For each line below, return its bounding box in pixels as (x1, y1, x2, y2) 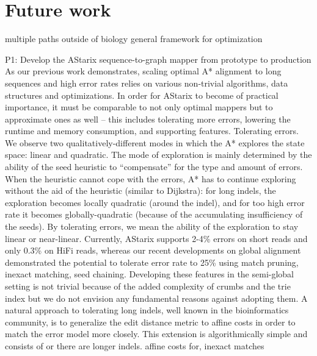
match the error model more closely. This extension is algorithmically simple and (5, 327, 308, 340)
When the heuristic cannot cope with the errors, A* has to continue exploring (5, 172, 296, 185)
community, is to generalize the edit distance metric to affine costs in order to (5, 315, 296, 328)
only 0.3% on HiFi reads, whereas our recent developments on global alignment (5, 244, 301, 257)
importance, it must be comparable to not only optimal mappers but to (5, 101, 273, 113)
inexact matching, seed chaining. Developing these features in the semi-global (5, 268, 294, 280)
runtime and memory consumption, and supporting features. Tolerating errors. (5, 124, 299, 137)
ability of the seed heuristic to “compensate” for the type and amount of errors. (5, 160, 303, 173)
